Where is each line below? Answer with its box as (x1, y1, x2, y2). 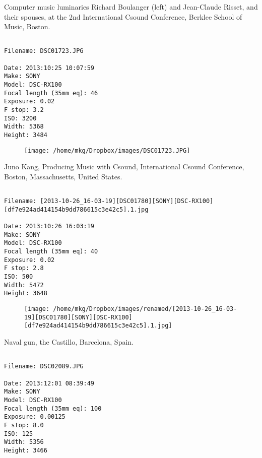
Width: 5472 (4, 281, 44, 289)
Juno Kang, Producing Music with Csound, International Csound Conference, (4, 161, 244, 172)
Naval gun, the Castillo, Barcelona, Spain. (4, 337, 134, 347)
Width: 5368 (4, 123, 44, 130)
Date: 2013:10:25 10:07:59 (4, 64, 94, 72)
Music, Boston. (4, 21, 50, 32)
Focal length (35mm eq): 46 (4, 89, 98, 97)
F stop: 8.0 (4, 421, 44, 429)
